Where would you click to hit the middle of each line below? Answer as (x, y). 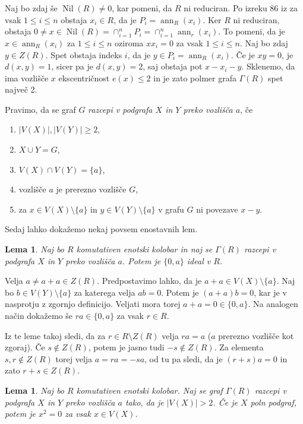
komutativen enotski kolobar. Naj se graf (149, 390)
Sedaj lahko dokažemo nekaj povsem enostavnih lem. (101, 229)
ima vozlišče (27, 77)
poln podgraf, (273, 402)
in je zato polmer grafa (195, 77)
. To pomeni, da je (252, 31)
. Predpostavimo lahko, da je (149, 281)
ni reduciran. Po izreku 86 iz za (241, 8)
